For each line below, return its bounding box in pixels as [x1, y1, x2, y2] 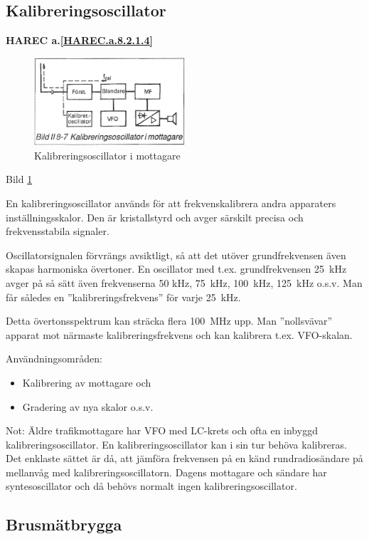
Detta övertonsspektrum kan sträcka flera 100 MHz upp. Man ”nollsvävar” [6, 313, 333, 328]
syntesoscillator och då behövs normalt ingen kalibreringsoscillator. [6, 478, 297, 493]
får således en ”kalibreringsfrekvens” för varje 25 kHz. [6, 289, 241, 304]
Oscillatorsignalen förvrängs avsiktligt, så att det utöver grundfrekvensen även [6, 247, 346, 262]
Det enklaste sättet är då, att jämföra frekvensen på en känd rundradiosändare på [6, 451, 363, 466]
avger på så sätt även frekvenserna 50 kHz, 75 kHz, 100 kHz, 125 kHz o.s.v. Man [6, 275, 363, 290]
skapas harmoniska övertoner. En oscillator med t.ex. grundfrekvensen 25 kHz [6, 261, 347, 276]
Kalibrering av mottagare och [22, 375, 151, 389]
